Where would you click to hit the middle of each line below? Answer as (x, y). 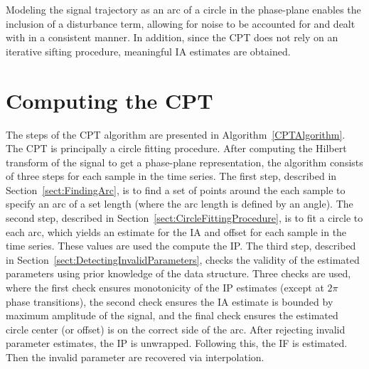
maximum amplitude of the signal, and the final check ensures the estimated (172, 315)
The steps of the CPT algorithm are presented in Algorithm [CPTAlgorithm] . (176, 134)
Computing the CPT (109, 100)
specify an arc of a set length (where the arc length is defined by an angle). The (180, 204)
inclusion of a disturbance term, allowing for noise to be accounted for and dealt (181, 23)
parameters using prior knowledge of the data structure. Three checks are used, (178, 273)
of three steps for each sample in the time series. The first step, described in (171, 176)
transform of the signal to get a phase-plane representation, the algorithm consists (184, 162)
